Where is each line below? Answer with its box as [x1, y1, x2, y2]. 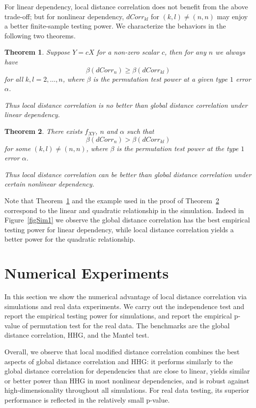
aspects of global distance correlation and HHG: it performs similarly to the [4, 356, 233, 366]
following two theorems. [4, 30, 76, 40]
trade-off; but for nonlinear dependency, [4, 11, 124, 21]
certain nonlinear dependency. [4, 179, 94, 189]
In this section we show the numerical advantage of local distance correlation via [4, 291, 247, 301]
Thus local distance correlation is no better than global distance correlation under [4, 99, 248, 110]
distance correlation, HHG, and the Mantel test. [4, 330, 149, 340]
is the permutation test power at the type [116, 143, 239, 153]
